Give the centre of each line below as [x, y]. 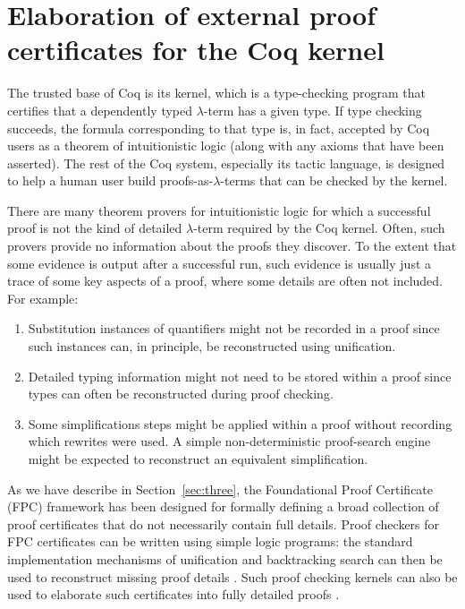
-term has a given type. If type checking [313, 110]
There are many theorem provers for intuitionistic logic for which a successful [219, 210]
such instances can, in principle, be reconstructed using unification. [212, 346]
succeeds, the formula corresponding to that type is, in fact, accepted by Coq [219, 128]
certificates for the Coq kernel [196, 50]
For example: [43, 298]
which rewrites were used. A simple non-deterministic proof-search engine [229, 441]
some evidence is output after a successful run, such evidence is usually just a [220, 263]
